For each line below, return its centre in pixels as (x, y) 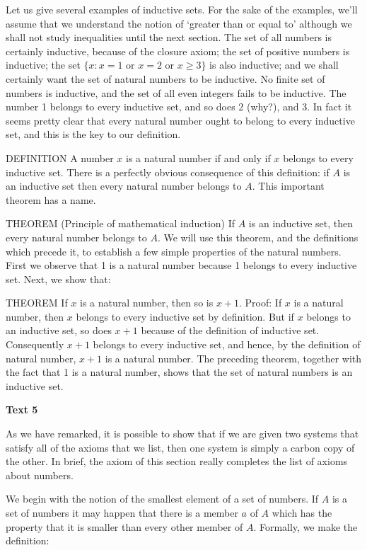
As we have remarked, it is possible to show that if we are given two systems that (182, 434)
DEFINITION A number (60, 157)
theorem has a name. (51, 199)
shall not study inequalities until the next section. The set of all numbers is (169, 37)
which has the (302, 512)
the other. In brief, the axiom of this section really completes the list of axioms (177, 461)
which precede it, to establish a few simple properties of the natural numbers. (174, 251)
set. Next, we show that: (58, 279)
